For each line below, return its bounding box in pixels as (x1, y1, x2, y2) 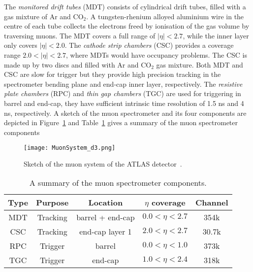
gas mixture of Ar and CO (4, 11, 84, 21)
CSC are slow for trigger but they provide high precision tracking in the (4, 69, 221, 79)
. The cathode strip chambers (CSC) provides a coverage (64, 40, 234, 50)
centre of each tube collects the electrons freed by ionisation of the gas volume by (4, 21, 250, 31)
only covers (4, 40, 37, 50)
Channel (195, 196, 228, 208)
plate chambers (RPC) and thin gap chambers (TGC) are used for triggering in (4, 88, 241, 99)
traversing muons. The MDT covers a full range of (4, 30, 156, 40)
